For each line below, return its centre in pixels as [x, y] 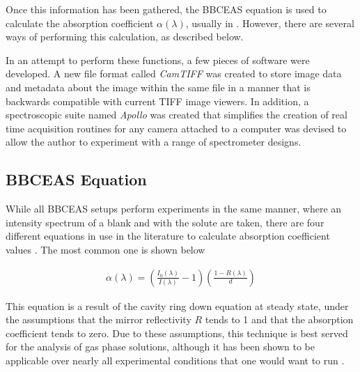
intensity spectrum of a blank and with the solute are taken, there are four [165, 222]
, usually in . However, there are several [270, 23]
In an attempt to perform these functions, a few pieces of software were [158, 60]
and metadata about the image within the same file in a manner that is [158, 87]
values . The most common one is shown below [105, 249]
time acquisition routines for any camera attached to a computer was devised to [176, 128]
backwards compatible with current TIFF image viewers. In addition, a [157, 101]
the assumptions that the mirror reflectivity [99, 319]
